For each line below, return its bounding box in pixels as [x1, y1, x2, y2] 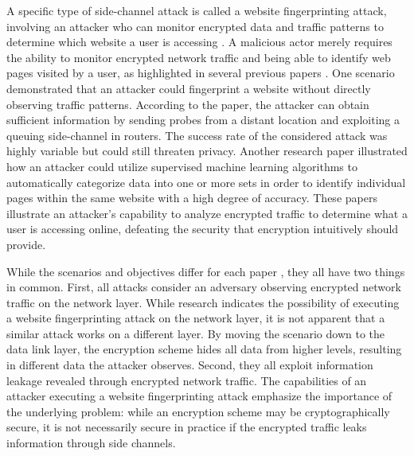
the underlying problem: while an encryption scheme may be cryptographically [6, 403, 390, 419]
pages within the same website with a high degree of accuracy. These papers [6, 189, 377, 206]
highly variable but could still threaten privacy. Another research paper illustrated [6, 142, 408, 159]
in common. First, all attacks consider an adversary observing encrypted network [6, 279, 401, 295]
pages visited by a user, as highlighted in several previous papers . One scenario [6, 64, 395, 81]
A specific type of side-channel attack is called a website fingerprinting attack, [6, 2, 387, 18]
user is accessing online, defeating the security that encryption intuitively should [6, 220, 399, 237]
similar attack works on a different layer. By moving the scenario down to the [6, 325, 385, 341]
